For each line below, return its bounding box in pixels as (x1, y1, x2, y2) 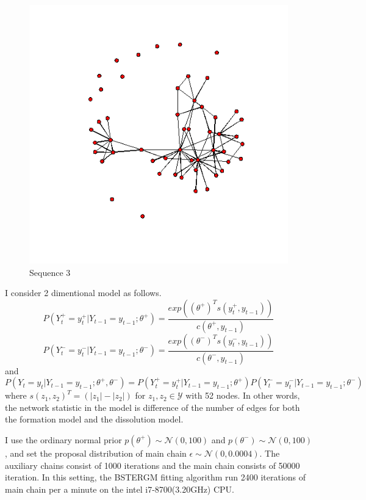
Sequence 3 (29, 266, 71, 278)
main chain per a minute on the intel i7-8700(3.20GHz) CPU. (5, 482, 234, 495)
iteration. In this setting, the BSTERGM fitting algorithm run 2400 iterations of (5, 471, 306, 484)
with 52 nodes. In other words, (185, 389, 300, 402)
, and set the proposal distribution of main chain (5, 446, 187, 459)
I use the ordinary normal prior (5, 433, 122, 446)
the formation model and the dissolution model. (5, 413, 184, 426)
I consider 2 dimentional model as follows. (5, 286, 162, 299)
